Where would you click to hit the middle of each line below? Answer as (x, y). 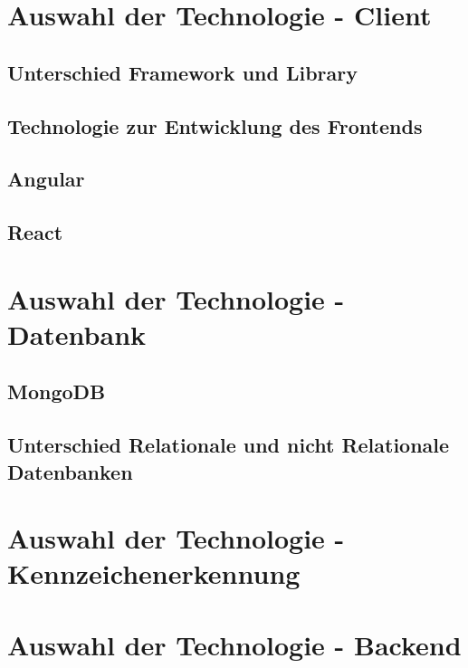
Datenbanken (70, 471)
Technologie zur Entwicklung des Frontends (215, 125)
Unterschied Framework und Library (182, 72)
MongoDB (57, 391)
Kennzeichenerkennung (154, 573)
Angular (46, 179)
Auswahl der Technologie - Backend (234, 644)
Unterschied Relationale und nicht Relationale (229, 445)
